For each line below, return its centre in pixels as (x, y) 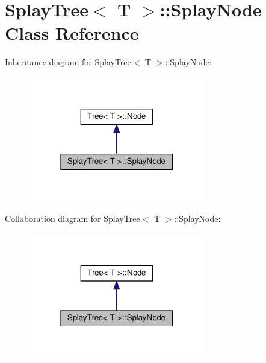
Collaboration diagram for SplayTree (73, 219)
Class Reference (72, 33)
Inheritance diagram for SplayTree (68, 62)
